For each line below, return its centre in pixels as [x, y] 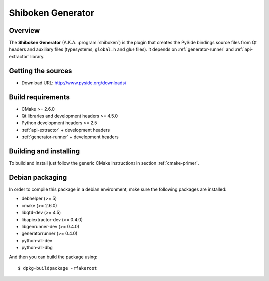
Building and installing [44, 151]
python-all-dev [37, 240]
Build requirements [39, 97]
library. [38, 56]
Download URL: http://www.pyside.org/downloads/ [74, 83]
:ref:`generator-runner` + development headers [70, 137]
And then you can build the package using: [53, 257]
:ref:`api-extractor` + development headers [66, 130]
